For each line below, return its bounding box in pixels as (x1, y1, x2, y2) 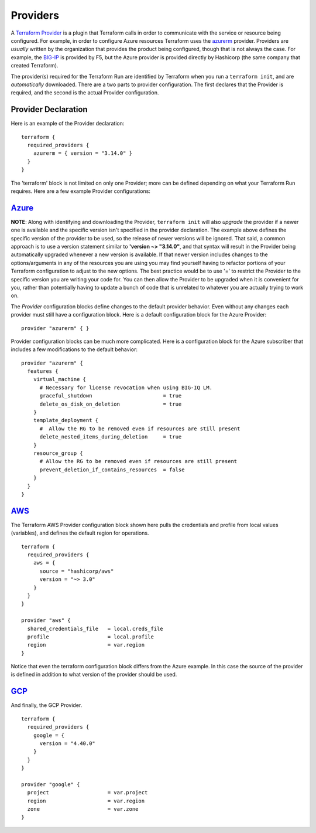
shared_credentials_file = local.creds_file (27, 625, 163, 632)
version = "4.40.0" (39, 740, 96, 747)
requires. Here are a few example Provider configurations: (11, 188, 150, 195)
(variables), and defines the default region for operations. (11, 529, 149, 536)
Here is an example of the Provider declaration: (11, 120, 125, 127)
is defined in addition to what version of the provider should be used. (11, 671, 177, 678)
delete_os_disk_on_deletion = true (39, 400, 182, 407)
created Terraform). (11, 62, 59, 69)
